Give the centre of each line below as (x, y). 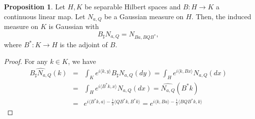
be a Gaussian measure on (144, 16)
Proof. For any (26, 61)
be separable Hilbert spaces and (133, 6)
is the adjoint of (84, 45)
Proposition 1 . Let (35, 6)
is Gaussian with (74, 26)
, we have (82, 61)
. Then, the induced (221, 16)
